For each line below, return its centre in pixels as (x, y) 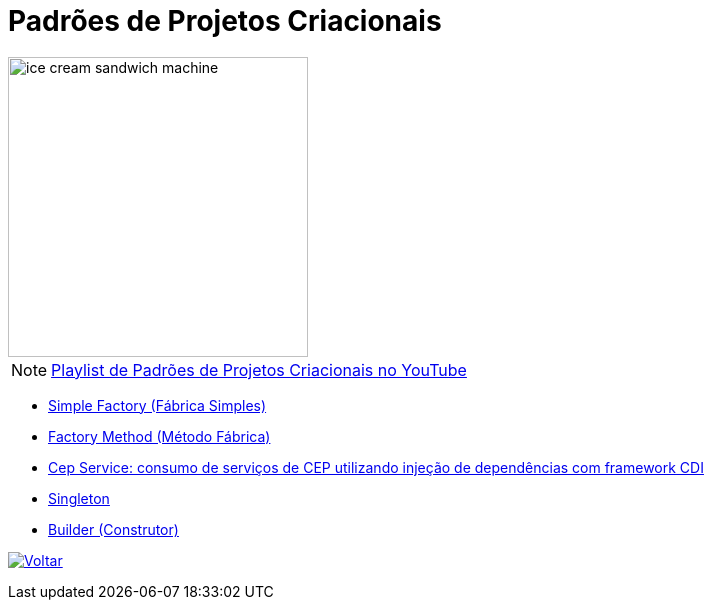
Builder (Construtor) (113, 529)
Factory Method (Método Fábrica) (159, 436)
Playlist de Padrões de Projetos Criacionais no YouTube (259, 369)
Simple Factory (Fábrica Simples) (157, 405)
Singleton (79, 498)
